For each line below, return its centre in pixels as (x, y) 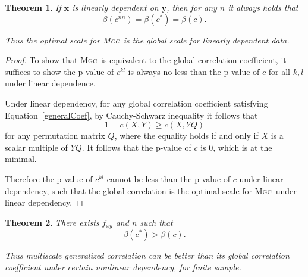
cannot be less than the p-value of (169, 178)
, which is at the (243, 147)
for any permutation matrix (55, 136)
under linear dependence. (50, 83)
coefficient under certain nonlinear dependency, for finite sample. (123, 267)
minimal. (21, 159)
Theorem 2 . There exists (52, 222)
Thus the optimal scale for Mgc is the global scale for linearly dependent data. (147, 40)
